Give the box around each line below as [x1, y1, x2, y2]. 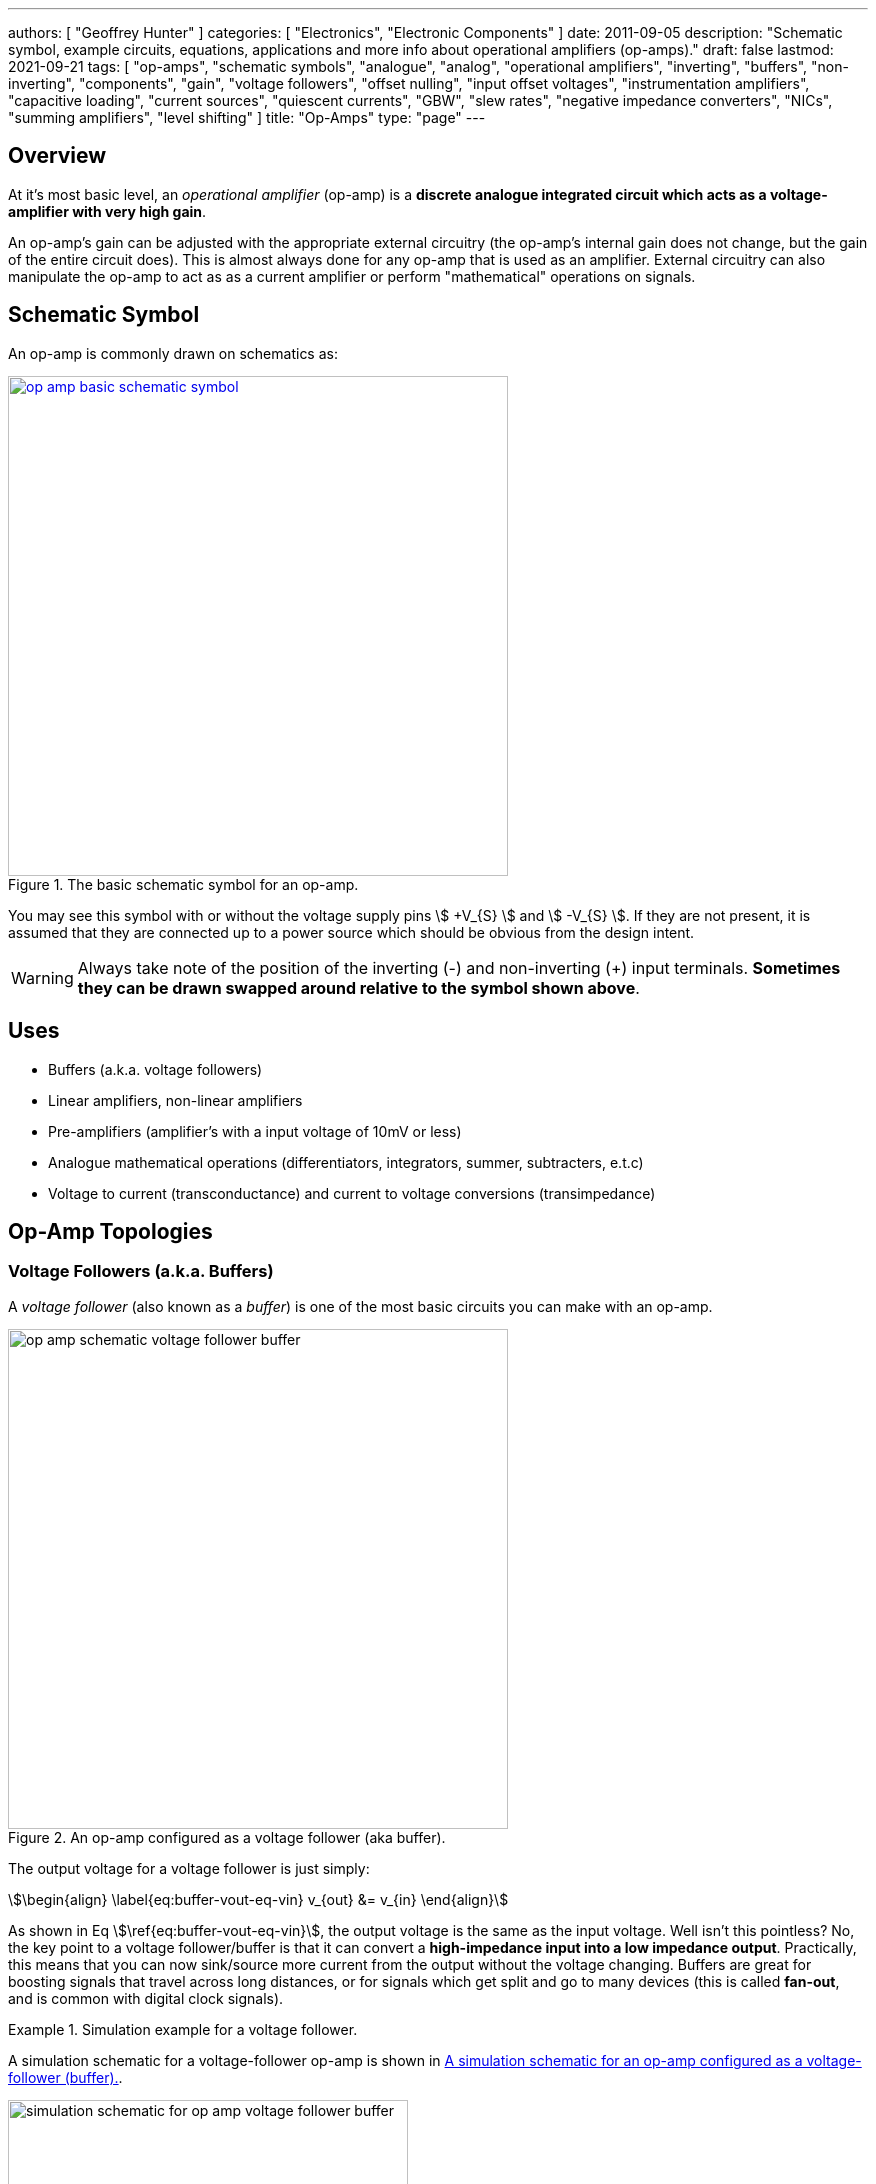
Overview [8, 143, 107, 169]
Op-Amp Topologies [8, 1218, 213, 1244]
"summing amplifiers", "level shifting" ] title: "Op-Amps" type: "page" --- [8, 109, 486, 126]
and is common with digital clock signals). [8, 1989, 284, 2007]
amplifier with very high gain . [8, 202, 207, 220]
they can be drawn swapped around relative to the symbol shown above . [77, 977, 640, 998]
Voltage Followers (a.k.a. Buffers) [8, 1261, 274, 1282]
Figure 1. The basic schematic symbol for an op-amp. [8, 875, 359, 893]
